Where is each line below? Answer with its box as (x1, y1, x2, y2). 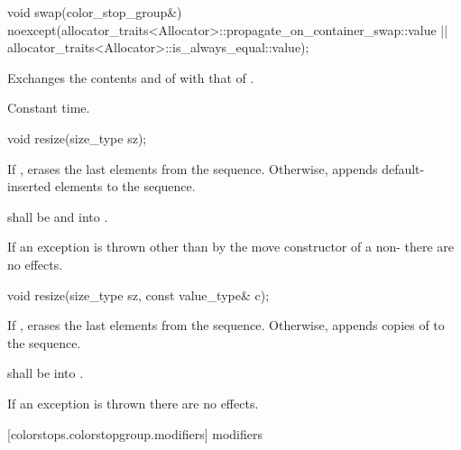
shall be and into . (7, 207, 108, 225)
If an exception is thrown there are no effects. (7, 393, 259, 412)
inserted (7, 177, 51, 196)
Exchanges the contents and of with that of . (7, 68, 254, 87)
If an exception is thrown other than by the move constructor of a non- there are (7, 237, 455, 256)
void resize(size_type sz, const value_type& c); (7, 285, 270, 304)
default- (382, 159, 425, 178)
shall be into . (7, 363, 84, 382)
